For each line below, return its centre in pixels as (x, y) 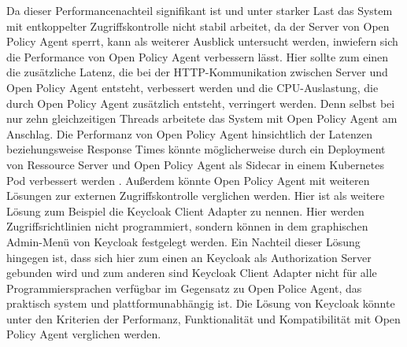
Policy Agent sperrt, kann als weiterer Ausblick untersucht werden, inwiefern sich (202, 41)
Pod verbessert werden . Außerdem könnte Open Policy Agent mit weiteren (188, 180)
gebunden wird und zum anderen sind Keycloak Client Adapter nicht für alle (192, 273)
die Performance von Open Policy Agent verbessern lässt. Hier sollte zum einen (198, 56)
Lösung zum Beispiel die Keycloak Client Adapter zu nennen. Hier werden (185, 210)
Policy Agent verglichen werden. (84, 334)
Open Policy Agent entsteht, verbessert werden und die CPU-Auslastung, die (192, 87)
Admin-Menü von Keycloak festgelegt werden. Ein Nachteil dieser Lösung (183, 241)
